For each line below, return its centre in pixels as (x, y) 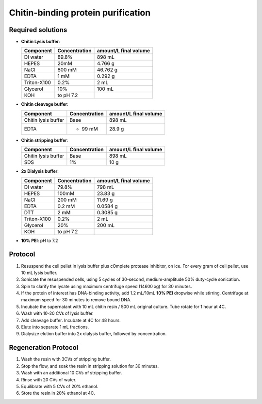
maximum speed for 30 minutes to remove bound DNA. (76, 300)
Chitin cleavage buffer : (45, 104)
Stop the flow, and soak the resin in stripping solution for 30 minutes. (90, 366)
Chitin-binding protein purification (80, 13)
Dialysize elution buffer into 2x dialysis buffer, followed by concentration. (94, 334)
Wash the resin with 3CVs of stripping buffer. (66, 359)
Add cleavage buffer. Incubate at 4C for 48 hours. (71, 320)
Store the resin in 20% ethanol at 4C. (58, 393)
